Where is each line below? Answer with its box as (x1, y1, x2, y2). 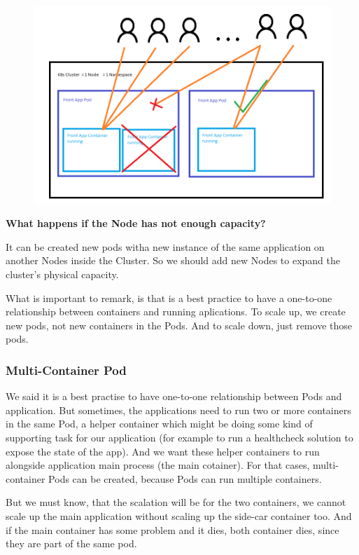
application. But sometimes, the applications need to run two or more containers (6, 402, 351, 417)
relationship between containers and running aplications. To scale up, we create (6, 304, 346, 319)
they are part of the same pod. (6, 536, 137, 551)
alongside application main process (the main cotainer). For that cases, (6, 458, 310, 472)
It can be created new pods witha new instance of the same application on (6, 239, 325, 254)
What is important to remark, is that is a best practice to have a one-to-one (6, 290, 332, 305)
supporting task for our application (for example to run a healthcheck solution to (6, 430, 353, 444)
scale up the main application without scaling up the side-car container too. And (6, 508, 352, 523)
